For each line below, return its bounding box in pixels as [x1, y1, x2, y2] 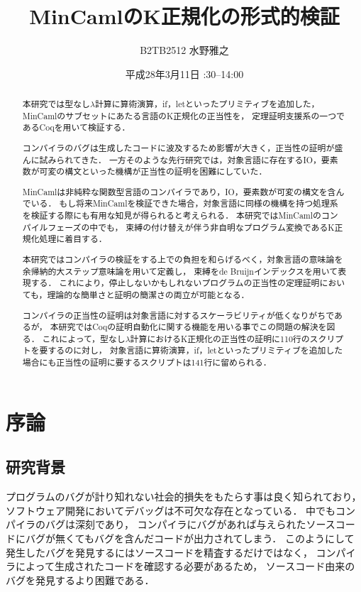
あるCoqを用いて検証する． [22, 121, 130, 133]
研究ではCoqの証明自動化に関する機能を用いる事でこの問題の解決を [58, 321, 327, 333]
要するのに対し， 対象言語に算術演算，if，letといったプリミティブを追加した [39, 344, 343, 356]
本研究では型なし [22, 98, 90, 110]
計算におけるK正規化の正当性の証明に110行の [130, 332, 310, 344]
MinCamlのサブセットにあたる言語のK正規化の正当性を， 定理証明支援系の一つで [22, 109, 345, 121]
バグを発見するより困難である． [6, 572, 155, 587]
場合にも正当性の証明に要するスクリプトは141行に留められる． [22, 356, 272, 368]
